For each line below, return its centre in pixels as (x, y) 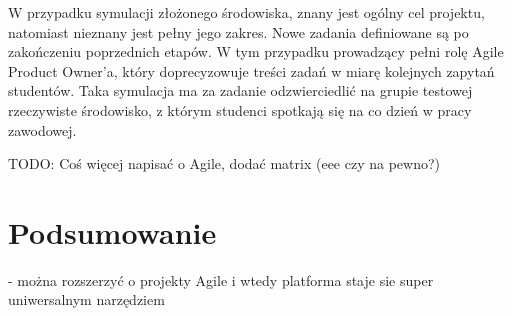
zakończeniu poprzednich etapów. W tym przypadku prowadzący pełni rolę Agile (256, 51)
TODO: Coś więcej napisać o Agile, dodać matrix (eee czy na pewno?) (224, 163)
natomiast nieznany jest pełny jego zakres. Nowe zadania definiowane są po (238, 31)
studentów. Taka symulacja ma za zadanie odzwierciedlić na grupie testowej (240, 90)
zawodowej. (42, 129)
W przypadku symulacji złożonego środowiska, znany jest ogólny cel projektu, (246, 12)
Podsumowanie (112, 231)
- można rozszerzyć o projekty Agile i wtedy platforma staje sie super (221, 279)
